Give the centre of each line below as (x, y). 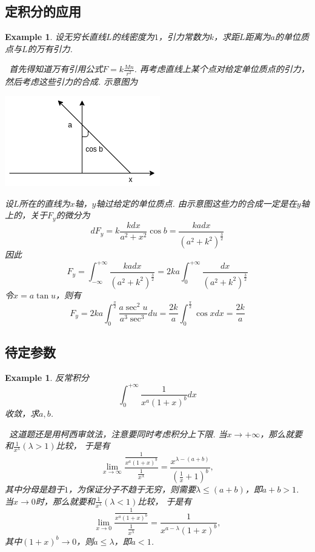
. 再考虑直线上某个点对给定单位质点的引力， (222, 69)
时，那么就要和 (65, 501)
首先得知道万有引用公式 (56, 69)
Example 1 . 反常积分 (47, 377)
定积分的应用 (43, 11)
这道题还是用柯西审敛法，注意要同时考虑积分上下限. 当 (118, 433)
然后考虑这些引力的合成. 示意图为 (71, 81)
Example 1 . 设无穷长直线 (56, 37)
